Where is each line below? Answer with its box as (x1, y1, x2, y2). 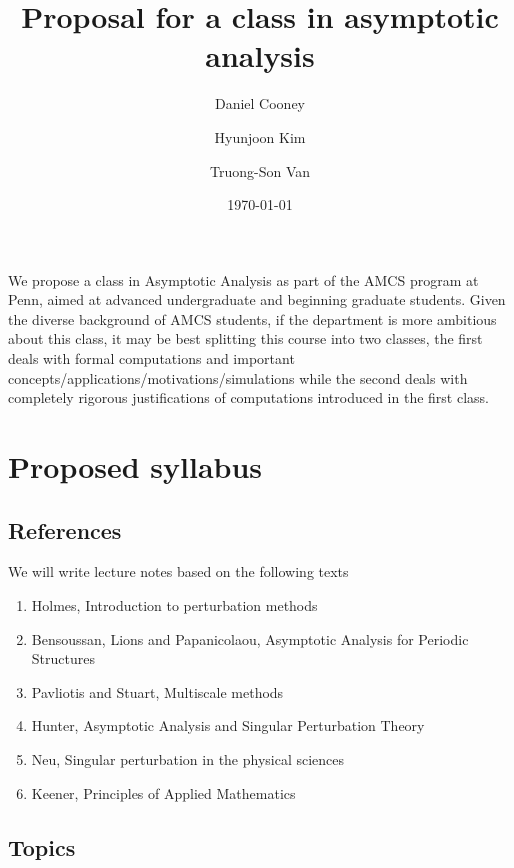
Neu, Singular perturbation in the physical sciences (31, 748, 345, 769)
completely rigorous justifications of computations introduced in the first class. (8, 387, 489, 408)
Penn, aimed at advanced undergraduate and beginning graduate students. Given (8, 289, 506, 310)
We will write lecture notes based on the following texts (8, 561, 349, 582)
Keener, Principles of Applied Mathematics (31, 782, 296, 803)
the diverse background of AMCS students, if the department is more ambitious (8, 308, 497, 329)
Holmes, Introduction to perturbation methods (31, 595, 318, 616)
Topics (8, 831, 76, 862)
